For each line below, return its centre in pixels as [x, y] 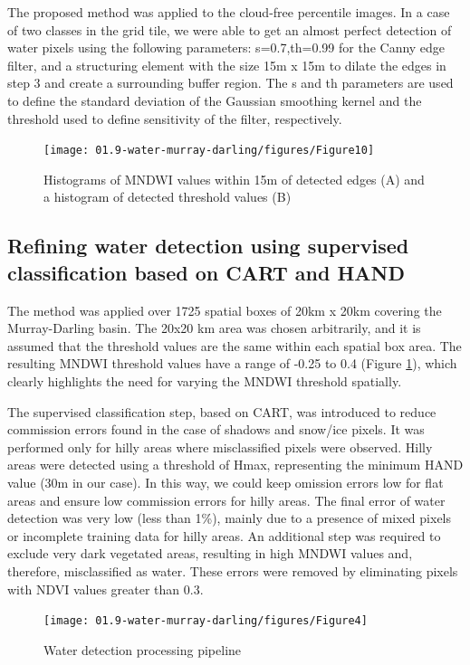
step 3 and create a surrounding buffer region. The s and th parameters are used [230, 83]
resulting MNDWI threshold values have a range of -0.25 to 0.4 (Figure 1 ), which [232, 363]
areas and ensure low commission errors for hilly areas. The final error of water [226, 500]
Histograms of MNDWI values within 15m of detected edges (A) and [234, 179]
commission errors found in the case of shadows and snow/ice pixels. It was [216, 429]
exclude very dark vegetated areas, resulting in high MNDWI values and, [210, 553]
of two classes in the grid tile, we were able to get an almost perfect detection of [230, 29]
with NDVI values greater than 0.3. [106, 589]
